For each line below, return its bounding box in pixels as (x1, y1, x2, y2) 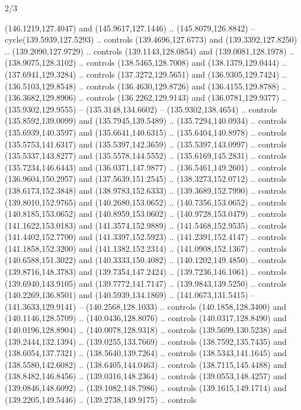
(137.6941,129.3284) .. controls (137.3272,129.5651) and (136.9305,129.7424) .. (5, 68, 287, 80)
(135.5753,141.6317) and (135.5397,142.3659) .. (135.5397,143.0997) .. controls (5, 137, 287, 150)
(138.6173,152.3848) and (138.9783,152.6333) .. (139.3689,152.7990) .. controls (5, 184, 287, 196)
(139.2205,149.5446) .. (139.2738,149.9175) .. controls (5, 393, 197, 405)
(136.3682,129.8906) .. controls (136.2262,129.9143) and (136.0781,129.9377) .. (5, 91, 287, 104)
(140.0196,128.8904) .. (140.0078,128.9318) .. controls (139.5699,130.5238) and (5, 323, 287, 336)
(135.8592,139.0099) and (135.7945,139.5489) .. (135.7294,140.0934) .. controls (5, 114, 287, 127)
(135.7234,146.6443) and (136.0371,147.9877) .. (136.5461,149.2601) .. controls (5, 161, 287, 173)
